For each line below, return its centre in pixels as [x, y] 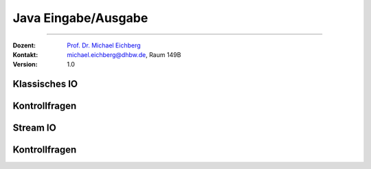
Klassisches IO [45, 84]
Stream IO [34, 128]
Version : [25, 65]
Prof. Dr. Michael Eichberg [104, 45]
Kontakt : [25, 54]
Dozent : [24, 45]
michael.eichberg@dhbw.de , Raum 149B [124, 54]
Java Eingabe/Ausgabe [80, 18]
